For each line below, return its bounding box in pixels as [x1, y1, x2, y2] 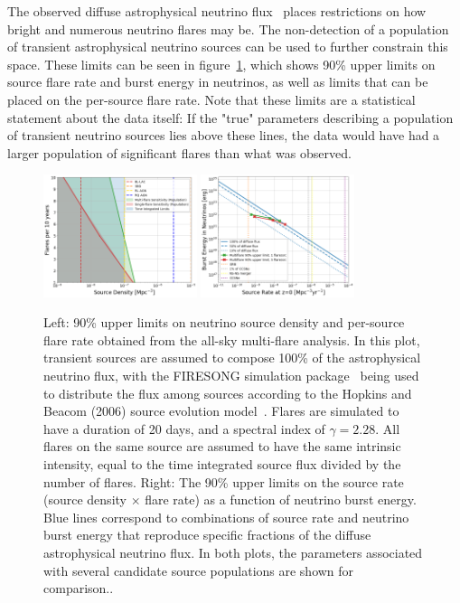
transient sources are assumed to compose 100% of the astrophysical [43, 348, 421, 367]
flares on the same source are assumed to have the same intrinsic [43, 437, 401, 456]
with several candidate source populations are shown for [43, 561, 354, 579]
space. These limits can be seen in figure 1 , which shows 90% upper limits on [7, 54, 436, 73]
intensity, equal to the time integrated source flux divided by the [43, 454, 401, 473]
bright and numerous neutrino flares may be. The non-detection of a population [7, 19, 449, 38]
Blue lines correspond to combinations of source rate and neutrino [43, 507, 409, 526]
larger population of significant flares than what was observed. [7, 143, 352, 162]
